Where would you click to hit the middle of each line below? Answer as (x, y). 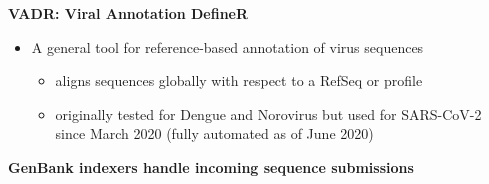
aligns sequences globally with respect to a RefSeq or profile (239, 80)
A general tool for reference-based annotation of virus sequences (227, 46)
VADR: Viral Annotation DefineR (128, 13)
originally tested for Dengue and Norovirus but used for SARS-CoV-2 (268, 113)
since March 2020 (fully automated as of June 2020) (214, 133)
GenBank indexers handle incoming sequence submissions (211, 166)
